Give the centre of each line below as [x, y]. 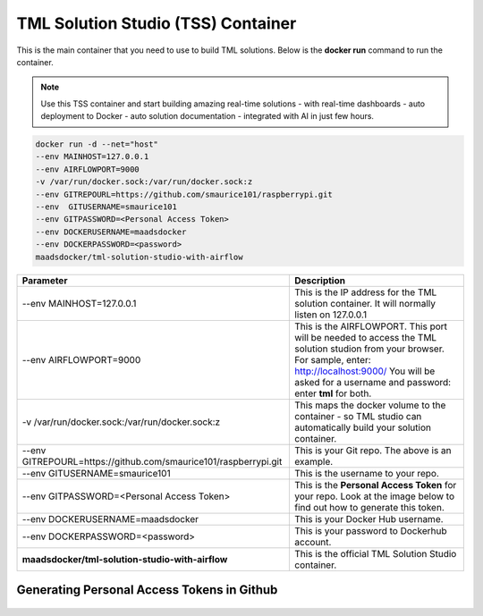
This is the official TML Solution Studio [376, 553]
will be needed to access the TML [366, 337]
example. [314, 461]
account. [313, 542]
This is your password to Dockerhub [371, 530]
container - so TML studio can [358, 416]
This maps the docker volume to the [370, 405]
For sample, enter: [333, 359]
